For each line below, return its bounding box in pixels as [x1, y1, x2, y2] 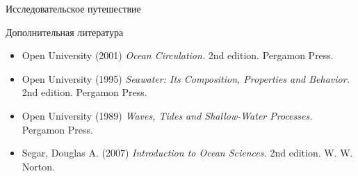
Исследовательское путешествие [6, 1, 141, 15]
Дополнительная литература [6, 24, 124, 39]
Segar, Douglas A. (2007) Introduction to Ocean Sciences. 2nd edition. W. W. [22, 145, 353, 160]
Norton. [22, 159, 55, 173]
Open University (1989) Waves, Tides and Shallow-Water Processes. [22, 108, 313, 122]
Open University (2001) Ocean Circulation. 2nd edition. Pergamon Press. [22, 48, 334, 63]
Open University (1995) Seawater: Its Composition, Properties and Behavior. [22, 71, 350, 86]
